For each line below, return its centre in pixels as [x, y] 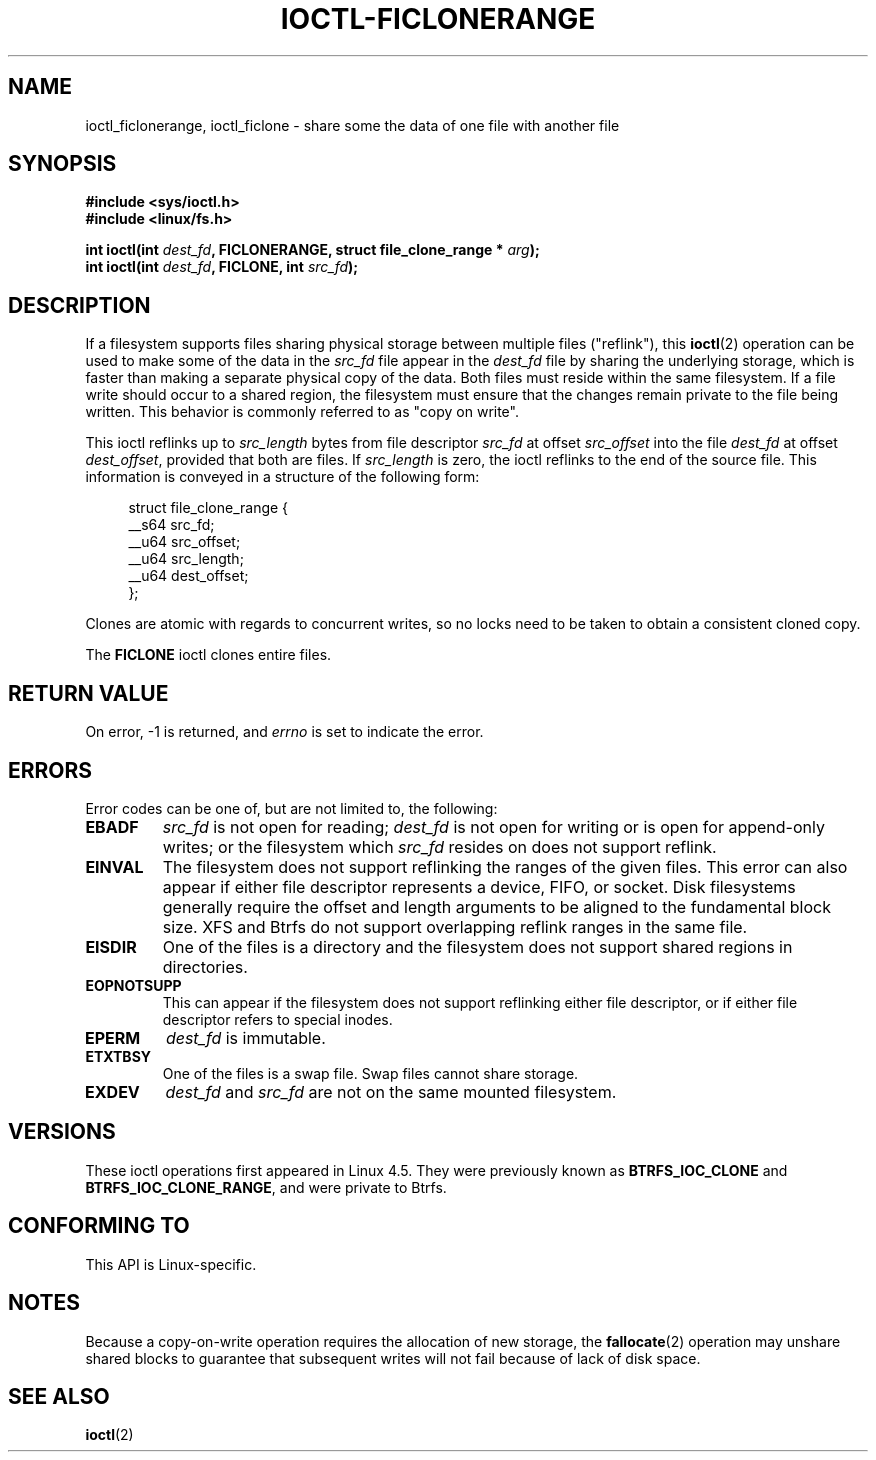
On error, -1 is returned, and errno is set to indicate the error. [284, 732]
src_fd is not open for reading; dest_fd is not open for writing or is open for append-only [493, 826]
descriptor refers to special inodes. [277, 1019]
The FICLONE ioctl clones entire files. [208, 655]
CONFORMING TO [99, 1226]
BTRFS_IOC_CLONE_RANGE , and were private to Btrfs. [266, 1187]
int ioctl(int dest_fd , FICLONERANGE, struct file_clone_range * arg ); [312, 250]
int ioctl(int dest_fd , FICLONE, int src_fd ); [222, 267]
